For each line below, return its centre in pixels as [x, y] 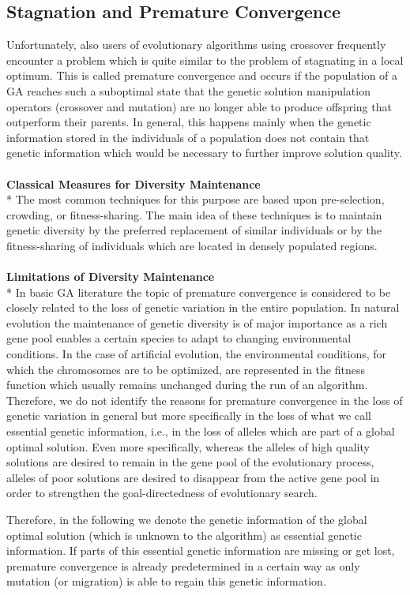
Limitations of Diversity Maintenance [111, 277]
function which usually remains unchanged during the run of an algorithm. [187, 385]
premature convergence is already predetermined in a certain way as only [183, 565]
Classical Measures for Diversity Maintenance [134, 183]
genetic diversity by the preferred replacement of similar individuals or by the [194, 230]
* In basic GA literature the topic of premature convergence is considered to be [199, 292]
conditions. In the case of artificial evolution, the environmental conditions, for [197, 354]
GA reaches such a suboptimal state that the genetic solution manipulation [188, 90]
